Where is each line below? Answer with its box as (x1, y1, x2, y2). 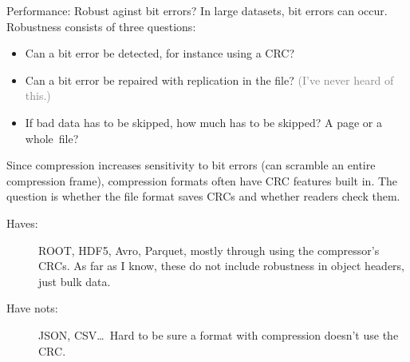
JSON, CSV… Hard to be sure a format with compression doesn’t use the (38, 326, 399, 343)
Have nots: (6, 300, 58, 316)
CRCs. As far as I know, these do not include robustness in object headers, (38, 257, 405, 274)
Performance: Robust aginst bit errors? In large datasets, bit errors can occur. (6, 2, 388, 18)
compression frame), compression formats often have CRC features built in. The (6, 172, 398, 189)
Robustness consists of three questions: (6, 18, 196, 34)
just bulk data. (38, 272, 111, 289)
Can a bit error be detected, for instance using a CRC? (25, 45, 295, 62)
